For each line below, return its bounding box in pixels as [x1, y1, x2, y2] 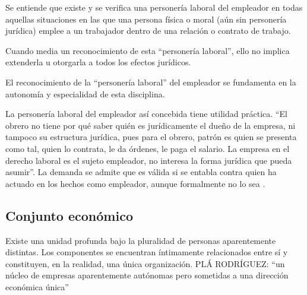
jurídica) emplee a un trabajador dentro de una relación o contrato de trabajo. [5, 24, 291, 37]
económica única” [5, 280, 69, 293]
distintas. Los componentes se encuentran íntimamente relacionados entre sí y [5, 246, 288, 258]
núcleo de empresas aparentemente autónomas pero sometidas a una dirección [5, 269, 289, 281]
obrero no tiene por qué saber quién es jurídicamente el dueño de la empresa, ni [5, 119, 296, 131]
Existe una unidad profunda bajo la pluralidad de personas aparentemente [5, 234, 276, 246]
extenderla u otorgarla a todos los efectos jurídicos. [5, 56, 191, 68]
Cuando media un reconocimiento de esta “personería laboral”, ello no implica [5, 44, 290, 56]
